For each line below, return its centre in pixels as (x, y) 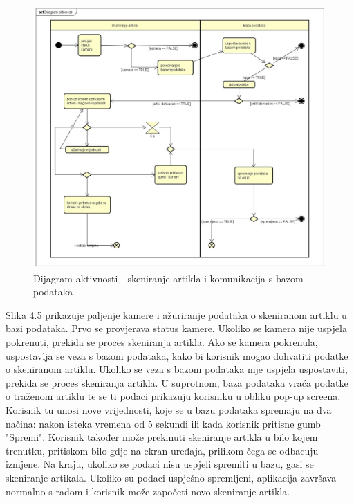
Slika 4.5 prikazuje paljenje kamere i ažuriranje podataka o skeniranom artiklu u (176, 314)
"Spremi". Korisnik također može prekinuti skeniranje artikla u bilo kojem (162, 437)
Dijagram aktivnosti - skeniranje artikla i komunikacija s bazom (168, 278)
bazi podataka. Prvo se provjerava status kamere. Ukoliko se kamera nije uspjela (176, 328)
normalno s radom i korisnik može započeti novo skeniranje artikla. (148, 491)
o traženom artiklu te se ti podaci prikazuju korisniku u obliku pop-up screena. (173, 396)
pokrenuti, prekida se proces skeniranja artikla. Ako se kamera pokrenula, (162, 342)
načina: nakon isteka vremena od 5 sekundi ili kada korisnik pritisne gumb (163, 423)
